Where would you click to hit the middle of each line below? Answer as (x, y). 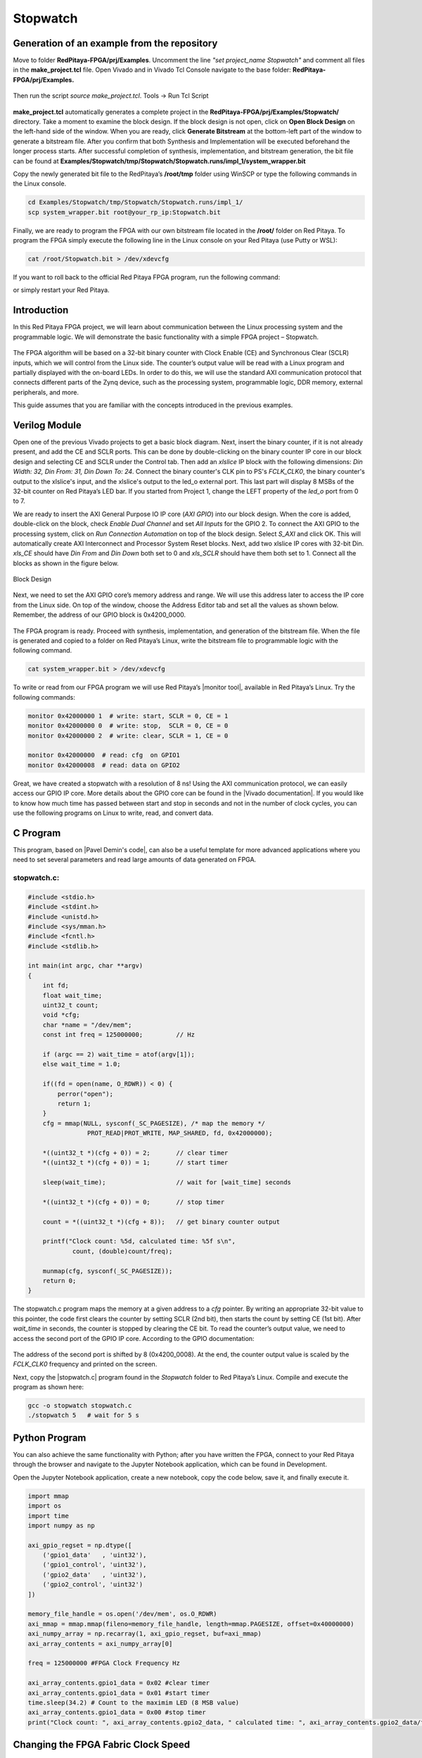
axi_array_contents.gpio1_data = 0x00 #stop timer (117, 1713)
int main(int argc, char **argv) (85, 966)
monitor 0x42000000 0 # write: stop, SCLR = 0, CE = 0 (128, 726)
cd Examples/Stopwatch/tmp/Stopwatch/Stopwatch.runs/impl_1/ (135, 203)
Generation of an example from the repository (115, 43)
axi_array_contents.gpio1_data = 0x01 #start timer (119, 1693)
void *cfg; (61, 1015)
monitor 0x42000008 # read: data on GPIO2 (104, 765)
